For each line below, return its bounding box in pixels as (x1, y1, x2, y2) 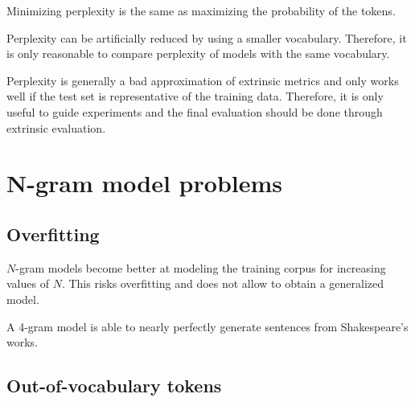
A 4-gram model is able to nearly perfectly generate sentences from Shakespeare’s (6, 318, 409, 334)
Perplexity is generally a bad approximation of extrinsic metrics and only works (6, 72, 399, 88)
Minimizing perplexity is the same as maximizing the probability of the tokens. (6, 2, 396, 18)
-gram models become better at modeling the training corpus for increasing (15, 259, 386, 276)
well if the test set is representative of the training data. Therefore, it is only (6, 88, 384, 105)
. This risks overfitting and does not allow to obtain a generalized (61, 275, 384, 292)
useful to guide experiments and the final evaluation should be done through (6, 103, 383, 120)
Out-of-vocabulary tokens (6, 373, 222, 398)
